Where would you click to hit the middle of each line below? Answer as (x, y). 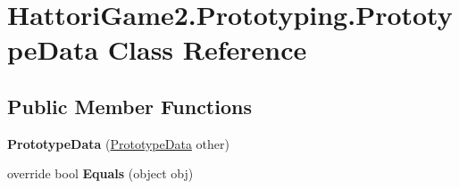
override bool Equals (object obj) (100, 173)
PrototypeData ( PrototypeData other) (118, 143)
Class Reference (207, 49)
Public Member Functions (129, 106)
